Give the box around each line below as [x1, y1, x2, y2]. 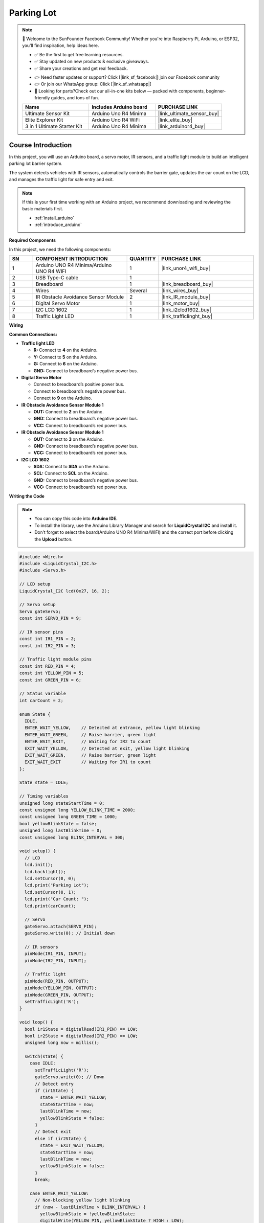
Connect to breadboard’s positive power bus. [33, 382, 125, 387]
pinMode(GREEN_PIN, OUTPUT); [24, 992, 95, 997]
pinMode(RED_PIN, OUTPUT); [24, 978, 89, 984]
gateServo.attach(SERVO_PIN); [24, 924, 97, 929]
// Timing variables [19, 793, 68, 799]
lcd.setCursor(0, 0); [24, 876, 77, 881]
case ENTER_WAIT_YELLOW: [29, 1190, 89, 1196]
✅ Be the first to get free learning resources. [34, 51, 124, 57]
